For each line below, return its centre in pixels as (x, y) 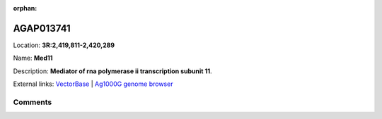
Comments (33, 102)
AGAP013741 (42, 28)
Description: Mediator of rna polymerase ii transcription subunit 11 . (112, 71)
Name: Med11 (33, 58)
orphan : (25, 8)
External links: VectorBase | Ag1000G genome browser (93, 84)
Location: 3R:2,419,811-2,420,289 (64, 45)
